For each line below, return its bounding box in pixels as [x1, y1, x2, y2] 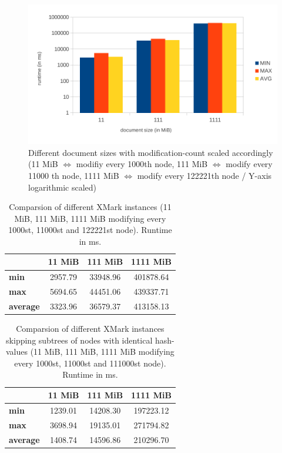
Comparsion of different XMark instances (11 [9, 201, 172, 213]
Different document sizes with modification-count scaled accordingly [28, 146, 273, 158]
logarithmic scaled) [28, 181, 97, 193]
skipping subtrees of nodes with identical [6, 334, 153, 346]
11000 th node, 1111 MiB [28, 169, 119, 181]
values [5, 345, 28, 358]
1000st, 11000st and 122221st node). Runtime [8, 224, 172, 236]
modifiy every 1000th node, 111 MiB [76, 158, 208, 170]
